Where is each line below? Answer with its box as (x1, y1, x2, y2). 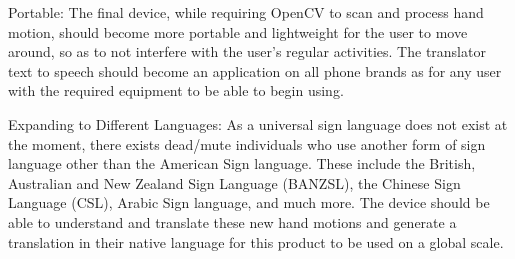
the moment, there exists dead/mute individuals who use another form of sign (8, 133, 486, 154)
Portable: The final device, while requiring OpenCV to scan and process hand (8, 2, 484, 22)
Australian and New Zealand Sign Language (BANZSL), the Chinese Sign (8, 172, 461, 193)
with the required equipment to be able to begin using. (8, 80, 344, 101)
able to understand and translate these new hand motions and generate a (8, 211, 457, 232)
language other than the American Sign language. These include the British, (8, 153, 476, 174)
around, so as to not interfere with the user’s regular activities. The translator (8, 41, 486, 62)
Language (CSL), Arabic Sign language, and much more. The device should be (8, 192, 490, 213)
